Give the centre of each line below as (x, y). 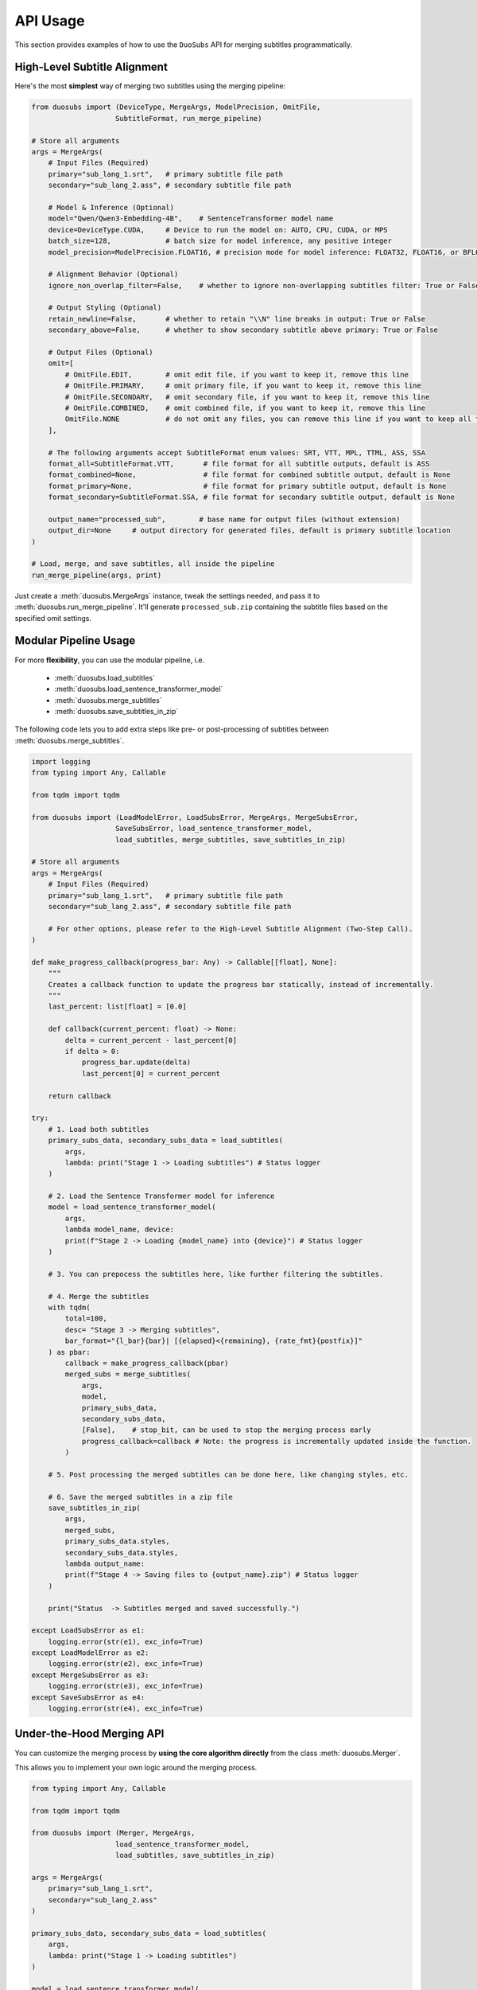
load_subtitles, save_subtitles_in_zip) (195, 1855)
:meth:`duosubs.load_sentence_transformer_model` (139, 689)
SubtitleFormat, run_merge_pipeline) (189, 118)
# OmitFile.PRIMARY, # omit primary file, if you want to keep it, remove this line (243, 386)
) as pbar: (69, 1352)
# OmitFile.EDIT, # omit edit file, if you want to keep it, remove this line (237, 375)
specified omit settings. (53, 618)
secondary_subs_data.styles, (122, 1553)
